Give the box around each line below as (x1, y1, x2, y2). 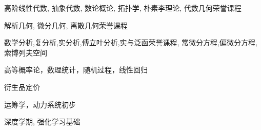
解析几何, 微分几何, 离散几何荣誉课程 (4, 20, 128, 30)
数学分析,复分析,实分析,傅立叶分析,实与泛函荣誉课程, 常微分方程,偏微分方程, (4, 37, 257, 48)
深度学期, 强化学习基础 (4, 116, 81, 127)
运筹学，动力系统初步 (4, 99, 76, 109)
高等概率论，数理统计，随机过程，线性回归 (4, 64, 148, 75)
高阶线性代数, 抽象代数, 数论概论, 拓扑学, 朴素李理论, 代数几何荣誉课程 (4, 3, 242, 13)
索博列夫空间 (4, 47, 47, 58)
